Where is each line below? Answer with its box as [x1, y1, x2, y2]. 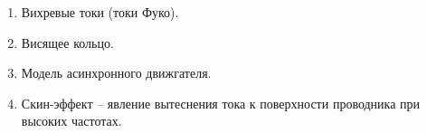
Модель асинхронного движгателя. [21, 63, 212, 82]
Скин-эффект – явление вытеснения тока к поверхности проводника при [21, 93, 421, 112]
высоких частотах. [21, 111, 122, 130]
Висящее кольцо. [21, 33, 114, 52]
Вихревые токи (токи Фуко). [21, 3, 179, 21]
